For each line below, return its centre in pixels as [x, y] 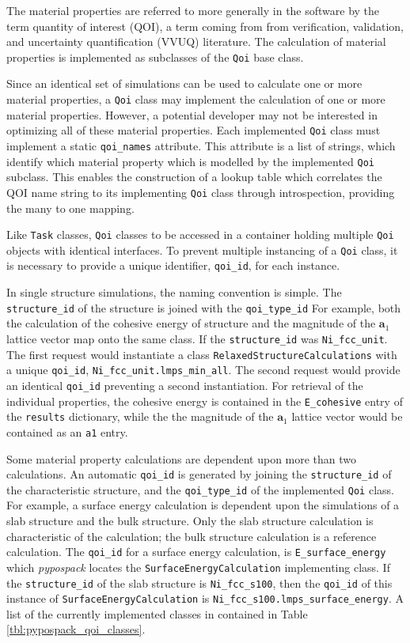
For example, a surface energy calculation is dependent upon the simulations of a [203, 505]
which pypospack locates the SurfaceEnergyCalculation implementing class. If [198, 567]
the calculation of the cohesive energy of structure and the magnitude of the [191, 323]
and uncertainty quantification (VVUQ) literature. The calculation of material [196, 42]
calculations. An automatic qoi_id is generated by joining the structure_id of [199, 474]
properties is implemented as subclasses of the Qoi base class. [155, 57]
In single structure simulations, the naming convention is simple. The [174, 292]
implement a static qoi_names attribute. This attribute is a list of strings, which [201, 145]
